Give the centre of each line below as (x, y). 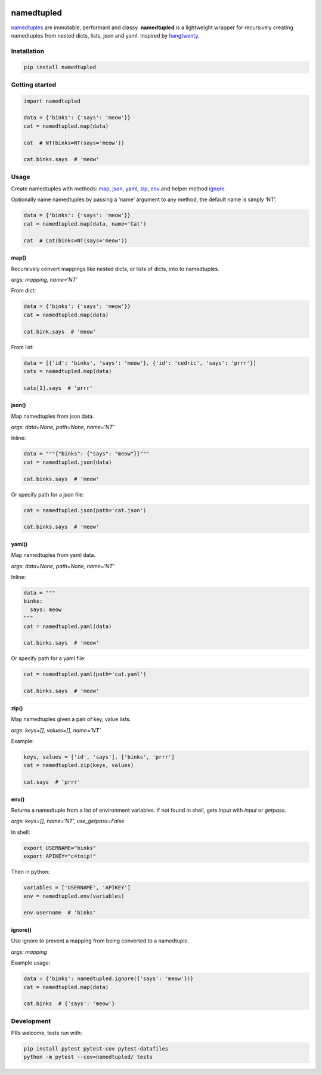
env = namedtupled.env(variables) (74, 896)
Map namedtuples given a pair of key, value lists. (71, 719)
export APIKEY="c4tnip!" (60, 856)
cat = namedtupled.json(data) (68, 462)
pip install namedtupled (60, 67)
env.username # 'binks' (60, 913)
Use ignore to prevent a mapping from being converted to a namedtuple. (100, 941)
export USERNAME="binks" (60, 848)
